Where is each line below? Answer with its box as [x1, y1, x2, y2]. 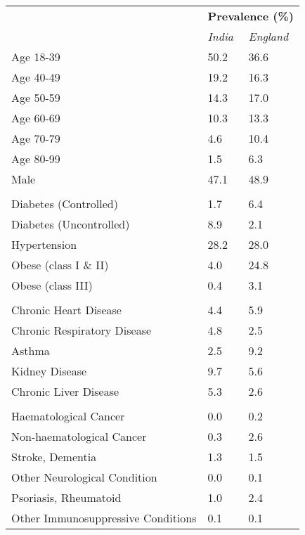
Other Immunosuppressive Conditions [11, 510, 197, 526]
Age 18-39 [11, 49, 60, 65]
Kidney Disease [11, 363, 87, 379]
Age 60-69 [11, 110, 60, 126]
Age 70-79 [11, 130, 60, 146]
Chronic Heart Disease [11, 302, 122, 318]
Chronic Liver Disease [11, 383, 119, 399]
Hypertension [11, 236, 77, 252]
